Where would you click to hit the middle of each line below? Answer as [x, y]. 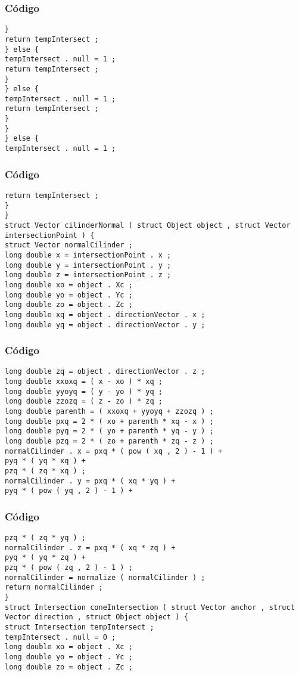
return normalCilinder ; [54, 587]
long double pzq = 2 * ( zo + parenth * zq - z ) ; [109, 441]
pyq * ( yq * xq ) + [46, 461]
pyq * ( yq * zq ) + [46, 558]
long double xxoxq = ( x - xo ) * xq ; [84, 382]
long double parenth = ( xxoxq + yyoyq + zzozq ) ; [109, 411]
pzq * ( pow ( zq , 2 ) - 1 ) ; [69, 568]
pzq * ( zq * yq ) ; [46, 538]
